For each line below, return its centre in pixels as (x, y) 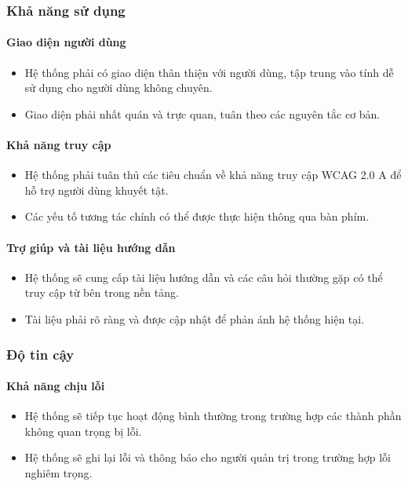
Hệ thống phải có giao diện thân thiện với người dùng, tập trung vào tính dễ (209, 72)
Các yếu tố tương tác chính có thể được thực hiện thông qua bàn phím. (197, 216)
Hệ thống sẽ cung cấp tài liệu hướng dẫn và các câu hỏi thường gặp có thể (204, 277)
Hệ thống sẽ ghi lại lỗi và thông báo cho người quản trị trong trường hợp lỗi (208, 457)
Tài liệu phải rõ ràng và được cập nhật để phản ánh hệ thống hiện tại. (195, 318)
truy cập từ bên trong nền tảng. (102, 292)
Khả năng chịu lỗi (56, 386)
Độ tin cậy (40, 354)
